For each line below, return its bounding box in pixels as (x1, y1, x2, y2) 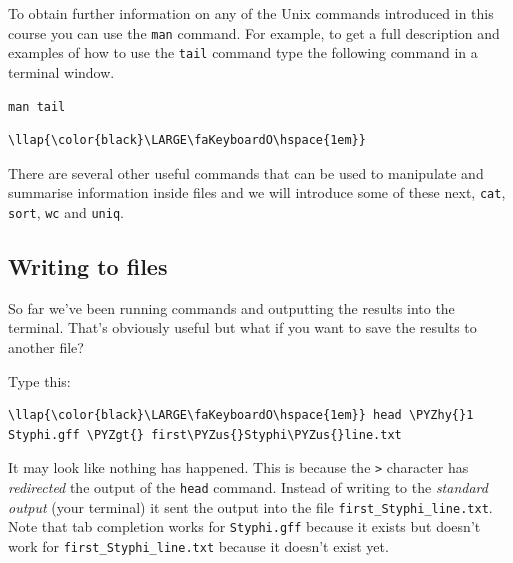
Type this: (8, 370, 71, 391)
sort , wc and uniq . (8, 201, 124, 222)
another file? (8, 336, 84, 357)
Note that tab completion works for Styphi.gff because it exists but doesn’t (8, 516, 481, 537)
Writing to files (8, 250, 168, 281)
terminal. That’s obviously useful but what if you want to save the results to (8, 317, 477, 338)
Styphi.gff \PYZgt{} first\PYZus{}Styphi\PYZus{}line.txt (8, 427, 402, 442)
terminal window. (8, 61, 115, 82)
